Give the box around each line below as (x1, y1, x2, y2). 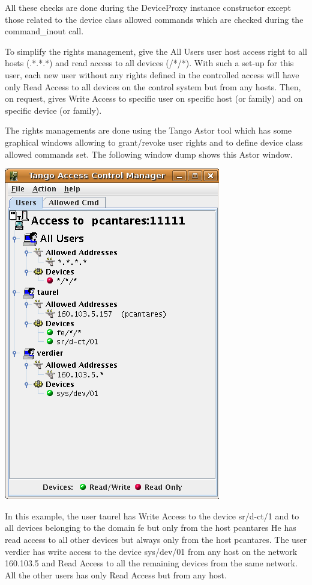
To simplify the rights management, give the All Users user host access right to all (5, 45, 307, 57)
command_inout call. (5, 25, 84, 37)
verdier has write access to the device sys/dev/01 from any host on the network (5, 545, 298, 557)
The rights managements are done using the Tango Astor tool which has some (5, 124, 292, 137)
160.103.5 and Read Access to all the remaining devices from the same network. (5, 557, 298, 569)
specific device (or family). (5, 104, 102, 116)
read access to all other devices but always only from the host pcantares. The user (5, 533, 307, 545)
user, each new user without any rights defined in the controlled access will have (5, 68, 299, 81)
